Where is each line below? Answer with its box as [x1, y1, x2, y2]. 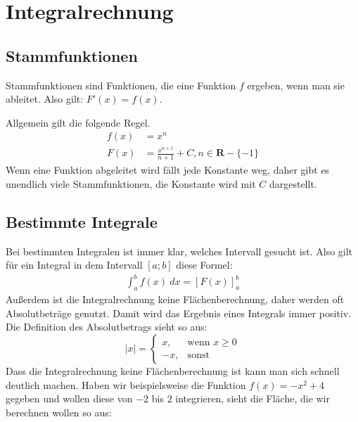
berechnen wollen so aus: [6, 404, 112, 419]
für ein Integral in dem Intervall [6, 257, 143, 272]
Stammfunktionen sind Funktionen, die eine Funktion [6, 77, 236, 92]
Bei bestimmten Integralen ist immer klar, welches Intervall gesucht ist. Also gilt [6, 243, 353, 258]
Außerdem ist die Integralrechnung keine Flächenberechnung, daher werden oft [6, 292, 345, 307]
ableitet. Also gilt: [6, 91, 84, 106]
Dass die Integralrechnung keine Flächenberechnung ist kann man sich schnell [6, 364, 340, 378]
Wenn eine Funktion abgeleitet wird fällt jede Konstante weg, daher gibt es [6, 162, 330, 177]
